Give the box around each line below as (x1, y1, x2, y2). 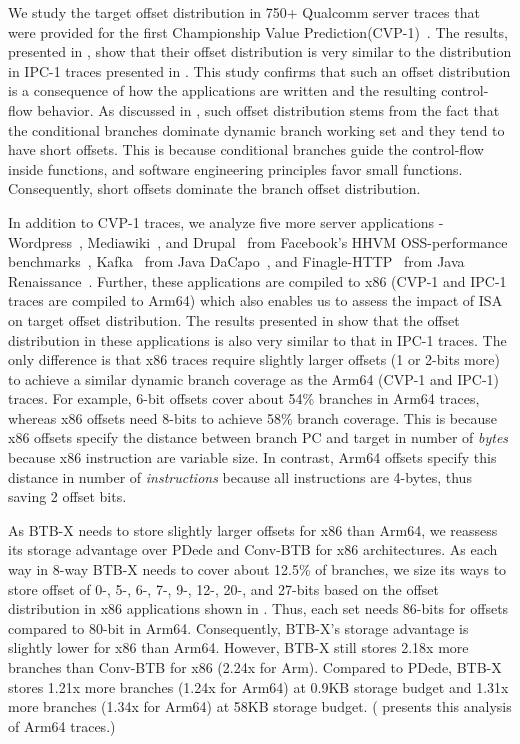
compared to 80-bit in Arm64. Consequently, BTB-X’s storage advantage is (8, 617, 469, 638)
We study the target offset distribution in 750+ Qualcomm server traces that (8, 2, 480, 22)
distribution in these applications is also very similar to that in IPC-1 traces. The (8, 329, 507, 350)
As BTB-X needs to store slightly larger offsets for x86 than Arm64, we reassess (8, 519, 498, 540)
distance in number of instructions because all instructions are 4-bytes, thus (8, 466, 472, 487)
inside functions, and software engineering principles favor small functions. (8, 158, 463, 179)
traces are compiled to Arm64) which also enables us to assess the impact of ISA (8, 290, 503, 311)
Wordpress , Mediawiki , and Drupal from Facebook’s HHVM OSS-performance (8, 231, 508, 252)
